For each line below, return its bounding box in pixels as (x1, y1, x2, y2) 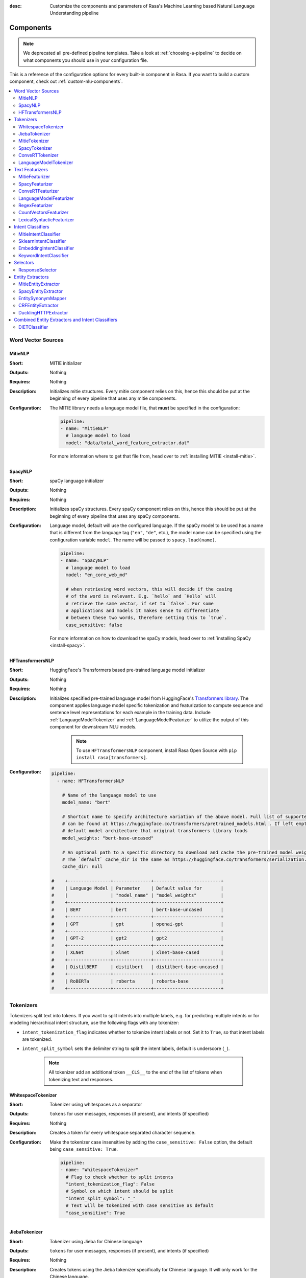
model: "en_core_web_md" (65, 572, 128, 578)
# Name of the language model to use (62, 792, 157, 798)
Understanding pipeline (49, 10, 99, 16)
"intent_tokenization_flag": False (65, 1181, 155, 1187)
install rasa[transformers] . (76, 755, 148, 761)
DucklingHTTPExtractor (18, 309, 68, 315)
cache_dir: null (62, 864, 103, 870)
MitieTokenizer (18, 138, 49, 144)
